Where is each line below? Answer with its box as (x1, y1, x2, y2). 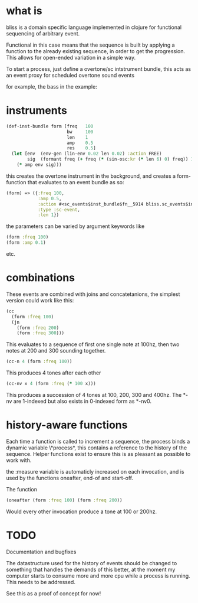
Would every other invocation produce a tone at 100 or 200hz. (6, 508, 157, 515)
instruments (6, 104, 68, 118)
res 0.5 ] (67, 145, 96, 151)
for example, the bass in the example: (6, 83, 97, 90)
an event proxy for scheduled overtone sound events (6, 71, 134, 79)
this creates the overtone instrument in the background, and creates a (6, 172, 176, 180)
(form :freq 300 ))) (16, 330, 65, 336)
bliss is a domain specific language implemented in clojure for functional (6, 24, 182, 31)
